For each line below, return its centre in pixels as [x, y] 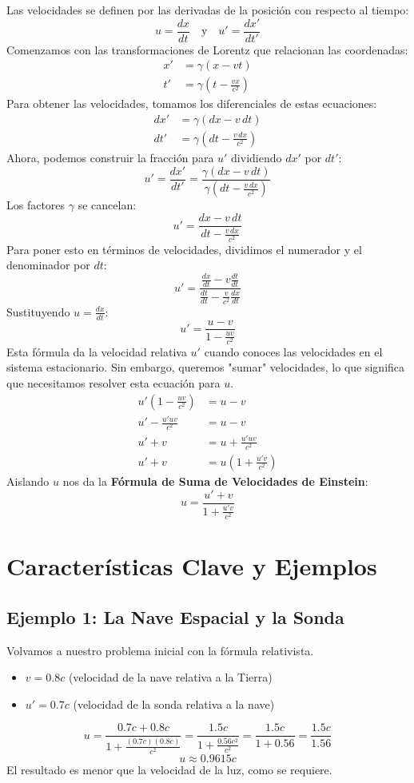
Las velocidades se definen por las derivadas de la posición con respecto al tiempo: [208, 10]
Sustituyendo [38, 311]
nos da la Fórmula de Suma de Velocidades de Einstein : [215, 481]
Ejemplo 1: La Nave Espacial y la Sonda [175, 616]
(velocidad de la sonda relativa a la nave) [174, 704]
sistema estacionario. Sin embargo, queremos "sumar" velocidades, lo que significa [206, 367]
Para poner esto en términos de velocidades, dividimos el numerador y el [184, 249]
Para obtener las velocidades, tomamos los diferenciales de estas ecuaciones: [192, 103]
